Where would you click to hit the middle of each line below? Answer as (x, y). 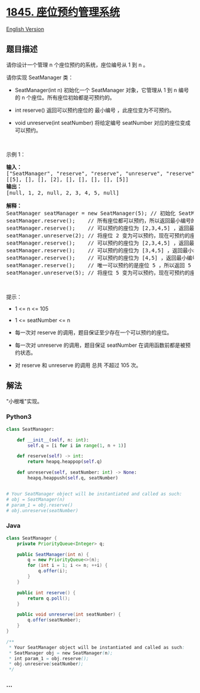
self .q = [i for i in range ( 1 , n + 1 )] (77, 446)
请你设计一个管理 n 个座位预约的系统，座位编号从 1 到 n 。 (77, 65)
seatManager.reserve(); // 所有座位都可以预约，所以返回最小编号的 (101, 220)
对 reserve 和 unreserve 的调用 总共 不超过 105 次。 (78, 365)
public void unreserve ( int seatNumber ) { (69, 614)
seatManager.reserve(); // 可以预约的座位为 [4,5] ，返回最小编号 (102, 258)
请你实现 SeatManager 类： (40, 77)
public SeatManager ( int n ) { (53, 554)
